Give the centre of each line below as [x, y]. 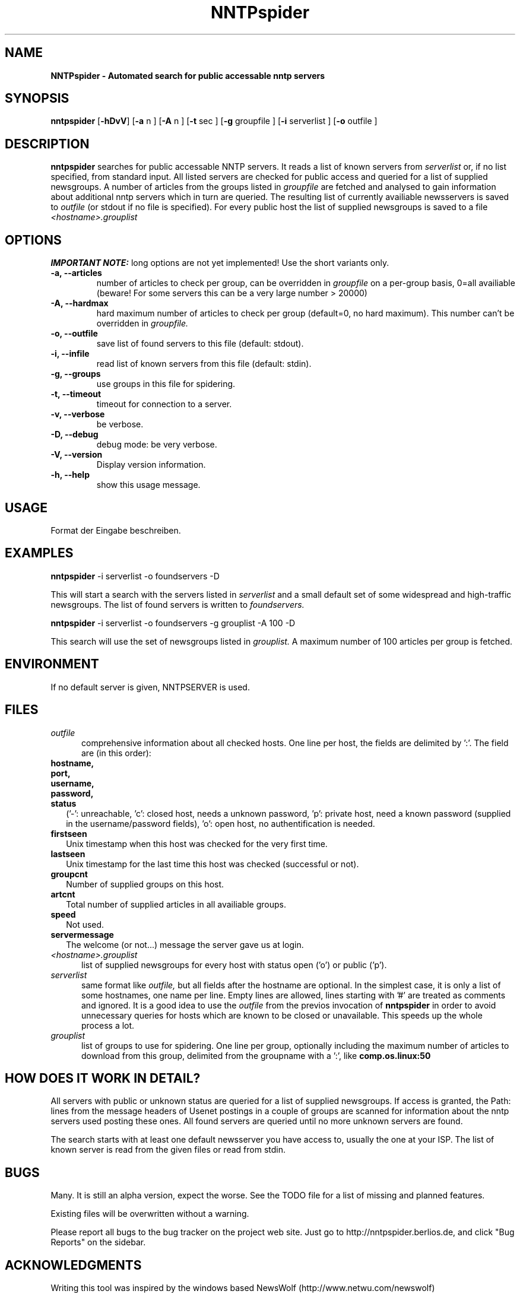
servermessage [82, 934]
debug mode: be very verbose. [157, 445]
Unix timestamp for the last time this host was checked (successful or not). [213, 864]
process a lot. [108, 1025]
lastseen [68, 854]
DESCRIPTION [47, 144]
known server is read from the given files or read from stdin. [168, 1150]
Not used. [85, 924]
